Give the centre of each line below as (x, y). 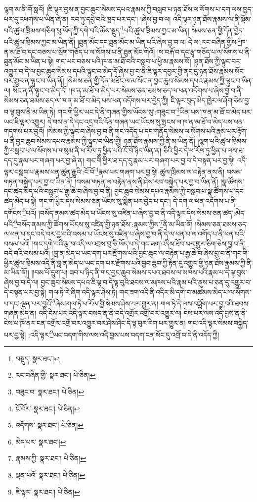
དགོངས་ (14, 212)
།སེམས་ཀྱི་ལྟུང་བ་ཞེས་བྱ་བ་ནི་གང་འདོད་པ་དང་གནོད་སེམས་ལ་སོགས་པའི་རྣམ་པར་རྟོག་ (147, 131)
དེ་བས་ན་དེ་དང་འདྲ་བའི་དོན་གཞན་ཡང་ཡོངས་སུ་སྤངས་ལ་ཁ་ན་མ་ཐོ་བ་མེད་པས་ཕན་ (146, 121)
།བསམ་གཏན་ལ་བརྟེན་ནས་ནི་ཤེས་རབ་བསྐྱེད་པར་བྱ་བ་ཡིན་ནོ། (147, 181)
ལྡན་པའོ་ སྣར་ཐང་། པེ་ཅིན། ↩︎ (50, 475)
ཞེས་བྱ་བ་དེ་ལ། (21, 282)
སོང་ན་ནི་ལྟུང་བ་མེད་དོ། (40, 90)
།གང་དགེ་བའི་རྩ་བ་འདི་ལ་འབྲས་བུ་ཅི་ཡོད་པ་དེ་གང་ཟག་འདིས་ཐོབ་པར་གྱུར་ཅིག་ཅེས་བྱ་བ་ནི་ (139, 243)
